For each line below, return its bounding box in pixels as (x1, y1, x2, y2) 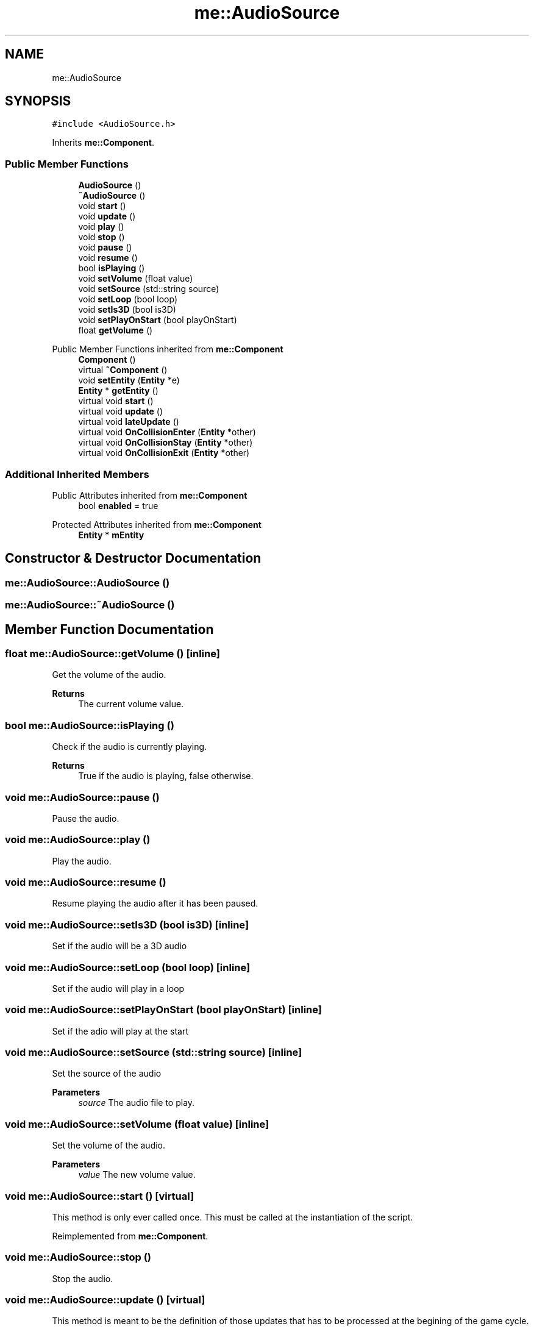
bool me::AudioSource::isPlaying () (5, 719, 174, 732)
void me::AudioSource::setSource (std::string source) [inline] (5, 1046, 302, 1058)
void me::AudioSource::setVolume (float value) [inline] (5, 1117, 269, 1130)
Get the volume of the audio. (52, 669, 166, 680)
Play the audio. (52, 855, 112, 866)
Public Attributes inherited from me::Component (52, 490, 247, 501)
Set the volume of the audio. (52, 1140, 166, 1151)
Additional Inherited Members (5, 468, 149, 480)
